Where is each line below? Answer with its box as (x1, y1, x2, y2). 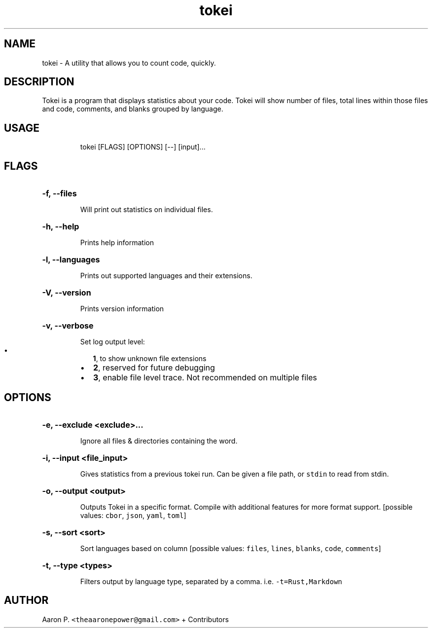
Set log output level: (80, 337, 145, 346)
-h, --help (42, 222, 79, 232)
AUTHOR (4, 594, 49, 607)
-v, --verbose (42, 321, 94, 331)
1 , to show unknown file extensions (93, 354, 207, 363)
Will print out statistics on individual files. (80, 205, 213, 214)
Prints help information (80, 238, 154, 247)
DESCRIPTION (4, 75, 74, 88)
